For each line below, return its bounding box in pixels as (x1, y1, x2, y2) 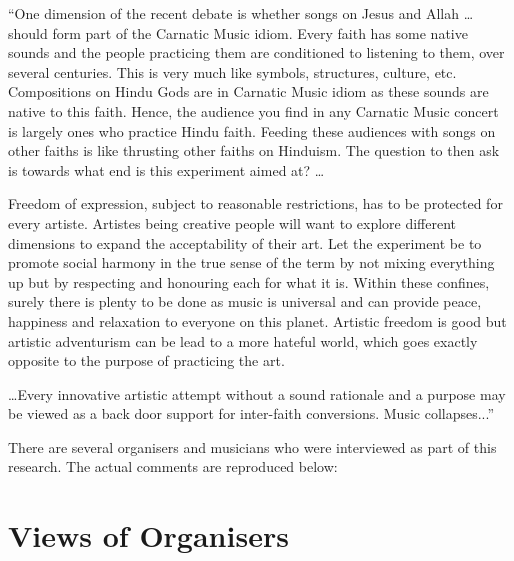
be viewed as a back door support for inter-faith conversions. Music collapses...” (8, 403, 495, 424)
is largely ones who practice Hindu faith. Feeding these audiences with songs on (8, 120, 496, 141)
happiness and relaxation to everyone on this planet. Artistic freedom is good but (8, 310, 507, 331)
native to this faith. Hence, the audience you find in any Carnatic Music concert (8, 100, 499, 121)
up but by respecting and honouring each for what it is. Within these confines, (8, 271, 490, 292)
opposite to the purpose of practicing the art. (8, 350, 285, 371)
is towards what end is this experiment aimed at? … (8, 159, 325, 180)
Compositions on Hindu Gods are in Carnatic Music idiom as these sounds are (8, 81, 489, 102)
